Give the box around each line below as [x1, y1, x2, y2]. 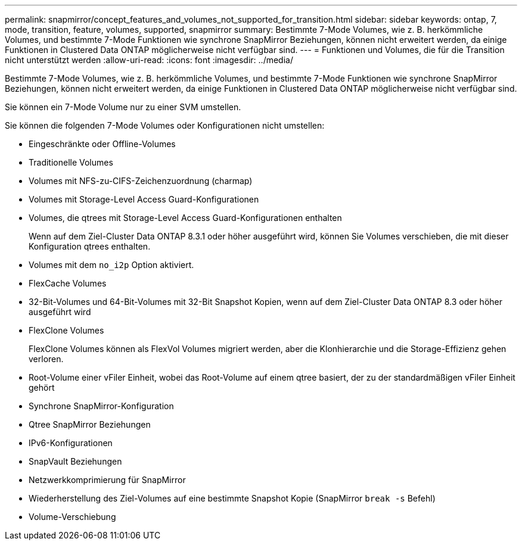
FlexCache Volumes [29, 278, 107, 288]
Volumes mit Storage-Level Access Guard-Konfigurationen [29, 194, 259, 204]
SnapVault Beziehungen [29, 456, 122, 466]
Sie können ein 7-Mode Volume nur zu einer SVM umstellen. [5, 102, 241, 112]
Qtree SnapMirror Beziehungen [29, 419, 151, 429]
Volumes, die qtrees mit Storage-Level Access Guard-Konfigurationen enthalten [29, 213, 342, 223]
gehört [29, 382, 55, 393]
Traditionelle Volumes [29, 157, 113, 167]
